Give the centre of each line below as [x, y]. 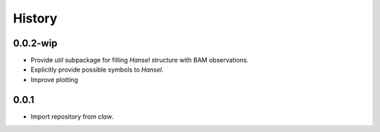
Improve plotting [55, 79]
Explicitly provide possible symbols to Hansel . [97, 70]
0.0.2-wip [35, 43]
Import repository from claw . [72, 117]
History [35, 18]
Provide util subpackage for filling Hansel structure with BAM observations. [140, 60]
